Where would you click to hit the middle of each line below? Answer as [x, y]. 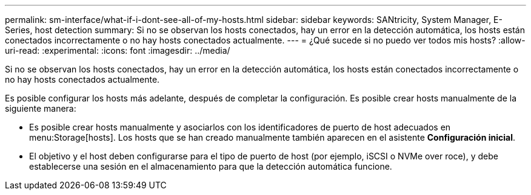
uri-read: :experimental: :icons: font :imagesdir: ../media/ [118, 50]
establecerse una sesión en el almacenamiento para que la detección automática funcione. [211, 166]
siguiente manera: [41, 108]
